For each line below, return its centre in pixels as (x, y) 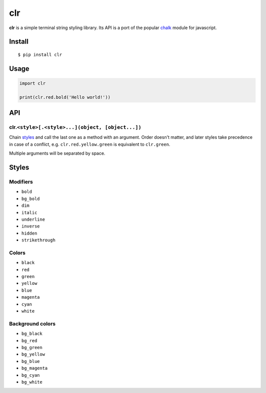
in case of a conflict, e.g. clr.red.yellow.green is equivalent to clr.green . (90, 144)
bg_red (29, 340)
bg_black (32, 334)
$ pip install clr (40, 55)
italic (29, 213)
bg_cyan (31, 375)
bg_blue (31, 361)
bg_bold (31, 198)
